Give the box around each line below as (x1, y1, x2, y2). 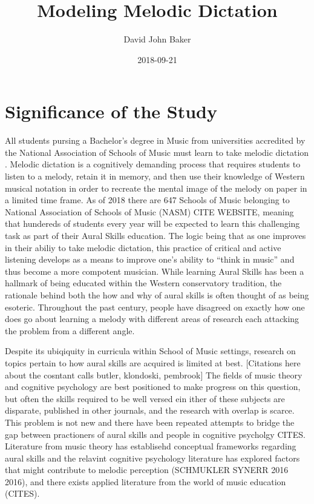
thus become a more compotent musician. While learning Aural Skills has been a (5, 264, 304, 277)
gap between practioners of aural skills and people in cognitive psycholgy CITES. (5, 428, 306, 440)
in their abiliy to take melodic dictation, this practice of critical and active (5, 241, 281, 254)
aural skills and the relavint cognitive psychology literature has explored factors (5, 451, 300, 464)
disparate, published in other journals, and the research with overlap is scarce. (5, 404, 295, 417)
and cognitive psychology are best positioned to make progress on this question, (5, 380, 301, 393)
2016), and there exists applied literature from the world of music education (5, 475, 286, 488)
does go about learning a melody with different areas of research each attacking (5, 312, 299, 325)
